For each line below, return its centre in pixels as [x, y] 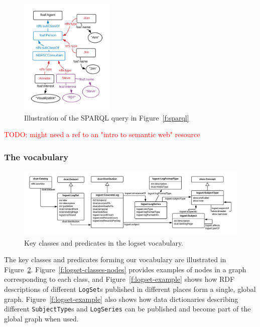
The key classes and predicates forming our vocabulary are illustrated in [115, 259]
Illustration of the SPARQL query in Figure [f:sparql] [107, 117]
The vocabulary [36, 157]
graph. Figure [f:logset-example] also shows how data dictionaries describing [121, 299]
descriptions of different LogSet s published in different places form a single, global [130, 289]
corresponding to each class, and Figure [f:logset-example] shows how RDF [119, 279]
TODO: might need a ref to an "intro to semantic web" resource [102, 134]
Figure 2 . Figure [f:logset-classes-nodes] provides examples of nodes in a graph [125, 269]
